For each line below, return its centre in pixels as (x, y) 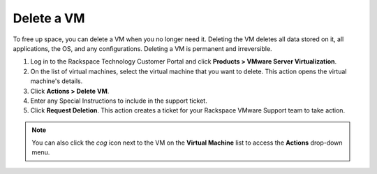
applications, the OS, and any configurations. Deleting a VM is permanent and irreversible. (142, 48)
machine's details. (57, 81)
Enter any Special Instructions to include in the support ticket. (119, 101)
